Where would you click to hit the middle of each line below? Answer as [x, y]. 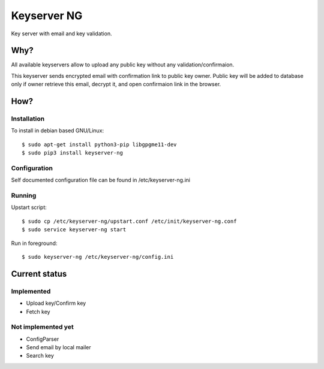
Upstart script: [29, 207]
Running [24, 196]
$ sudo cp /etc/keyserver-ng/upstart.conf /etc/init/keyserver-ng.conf [129, 221]
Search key [40, 356]
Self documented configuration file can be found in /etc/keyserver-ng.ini [100, 180]
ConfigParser [43, 339]
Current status [39, 273]
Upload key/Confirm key [56, 303]
